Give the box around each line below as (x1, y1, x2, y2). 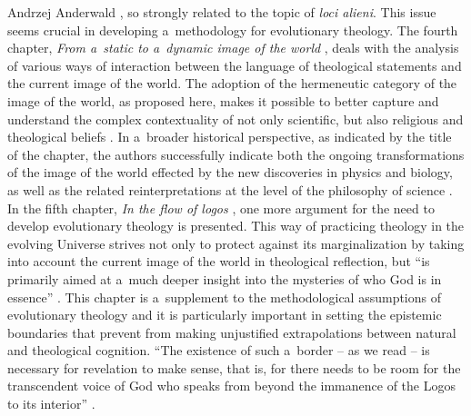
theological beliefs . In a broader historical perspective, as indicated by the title (7, 127, 452, 146)
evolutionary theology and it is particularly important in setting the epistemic (7, 305, 442, 324)
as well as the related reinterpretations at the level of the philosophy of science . (7, 180, 453, 199)
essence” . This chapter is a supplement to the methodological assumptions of (7, 287, 441, 306)
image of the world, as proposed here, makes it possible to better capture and (7, 91, 439, 110)
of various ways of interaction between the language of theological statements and (7, 55, 462, 74)
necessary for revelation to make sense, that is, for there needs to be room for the (7, 358, 461, 377)
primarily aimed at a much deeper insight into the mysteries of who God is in (7, 269, 442, 288)
